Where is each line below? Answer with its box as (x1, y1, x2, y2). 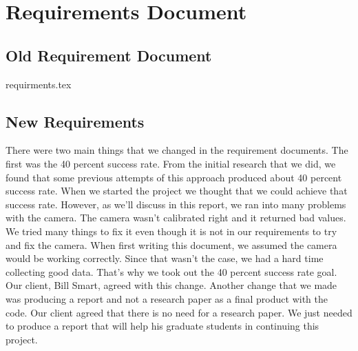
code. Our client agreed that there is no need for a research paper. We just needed (6, 305, 352, 319)
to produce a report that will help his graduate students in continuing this (6, 319, 319, 333)
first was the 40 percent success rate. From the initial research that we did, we (6, 156, 336, 170)
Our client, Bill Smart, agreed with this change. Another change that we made (6, 278, 337, 292)
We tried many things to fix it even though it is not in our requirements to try (6, 223, 337, 238)
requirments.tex (6, 77, 72, 91)
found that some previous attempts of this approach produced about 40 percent (6, 170, 342, 184)
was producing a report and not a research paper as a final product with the (6, 291, 328, 305)
